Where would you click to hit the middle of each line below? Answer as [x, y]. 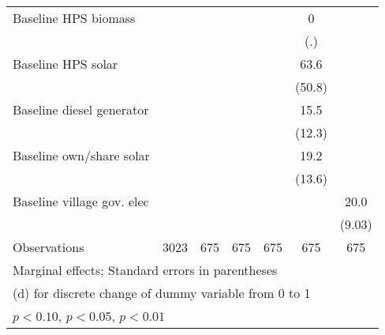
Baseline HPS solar [65, 64]
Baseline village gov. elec [81, 201]
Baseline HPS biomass [74, 18]
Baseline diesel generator [81, 109]
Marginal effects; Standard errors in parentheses [145, 270]
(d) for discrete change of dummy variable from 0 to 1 [162, 293]
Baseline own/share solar [81, 155]
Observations [49, 247]
